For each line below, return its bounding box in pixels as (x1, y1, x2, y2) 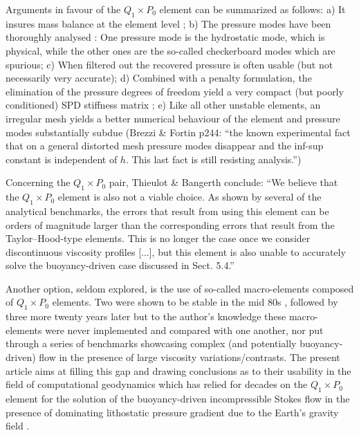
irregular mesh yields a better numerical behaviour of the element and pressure (6, 111, 340, 125)
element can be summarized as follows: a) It (159, 2, 346, 16)
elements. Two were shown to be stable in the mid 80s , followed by (52, 295, 338, 309)
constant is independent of (6, 151, 118, 166)
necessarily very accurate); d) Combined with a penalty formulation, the (6, 71, 312, 85)
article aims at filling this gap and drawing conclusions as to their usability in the (6, 363, 351, 378)
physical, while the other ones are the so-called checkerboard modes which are (6, 43, 335, 57)
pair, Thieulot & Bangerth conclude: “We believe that (109, 175, 338, 189)
